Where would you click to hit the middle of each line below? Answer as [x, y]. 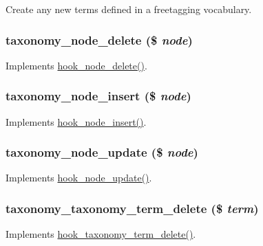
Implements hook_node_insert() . [76, 121]
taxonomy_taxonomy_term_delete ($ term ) [132, 208]
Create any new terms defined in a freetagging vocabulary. [129, 9]
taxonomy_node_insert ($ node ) [98, 96]
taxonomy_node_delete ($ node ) [99, 40]
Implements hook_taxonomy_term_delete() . [101, 234]
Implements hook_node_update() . [79, 178]
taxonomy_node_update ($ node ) [102, 152]
